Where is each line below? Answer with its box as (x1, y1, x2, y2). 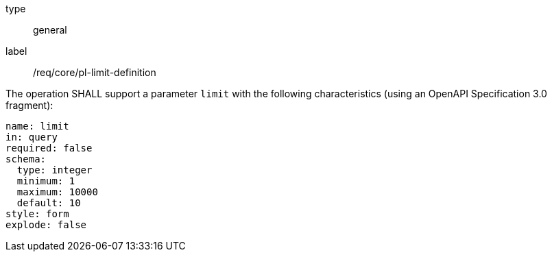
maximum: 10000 (16, 186, 98, 197)
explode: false (5, 219, 87, 230)
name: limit (5, 121, 69, 132)
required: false (5, 143, 93, 154)
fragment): (5, 99, 53, 111)
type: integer (16, 164, 93, 175)
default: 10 (16, 197, 81, 208)
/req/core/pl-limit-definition (33, 66, 156, 78)
